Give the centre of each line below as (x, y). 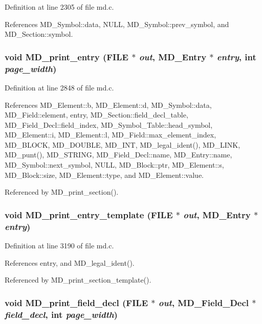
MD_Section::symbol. (39, 34)
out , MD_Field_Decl (204, 302)
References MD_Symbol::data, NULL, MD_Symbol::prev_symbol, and (117, 24)
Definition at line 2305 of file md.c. (59, 7)
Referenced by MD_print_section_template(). (78, 280)
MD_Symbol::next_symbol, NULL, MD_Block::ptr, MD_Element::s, (114, 165)
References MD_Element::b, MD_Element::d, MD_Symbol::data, (108, 105)
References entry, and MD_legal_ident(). (70, 262)
